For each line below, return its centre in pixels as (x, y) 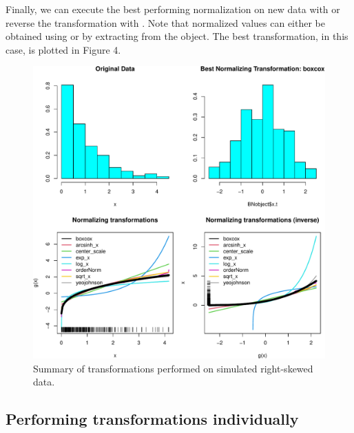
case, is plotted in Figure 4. (63, 49)
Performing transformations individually (152, 419)
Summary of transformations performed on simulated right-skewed (173, 368)
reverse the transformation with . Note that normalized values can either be (166, 22)
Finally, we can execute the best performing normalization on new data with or (173, 9)
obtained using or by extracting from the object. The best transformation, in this (177, 36)
